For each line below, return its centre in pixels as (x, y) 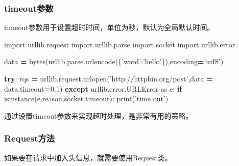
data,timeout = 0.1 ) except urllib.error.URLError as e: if (93, 88)
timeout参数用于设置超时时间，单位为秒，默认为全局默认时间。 (109, 27)
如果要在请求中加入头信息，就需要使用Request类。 (88, 157)
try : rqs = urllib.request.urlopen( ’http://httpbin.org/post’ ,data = (109, 78)
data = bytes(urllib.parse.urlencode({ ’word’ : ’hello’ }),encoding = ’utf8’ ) (114, 61)
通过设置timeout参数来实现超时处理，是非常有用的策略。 (99, 115)
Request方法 (30, 138)
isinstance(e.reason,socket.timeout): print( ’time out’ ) (86, 99)
